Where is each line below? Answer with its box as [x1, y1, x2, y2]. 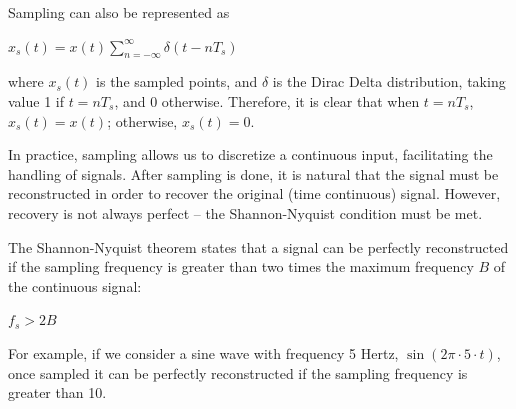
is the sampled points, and [96, 71, 258, 92]
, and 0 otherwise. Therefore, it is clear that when [114, 90, 420, 111]
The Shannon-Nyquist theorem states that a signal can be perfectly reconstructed [8, 236, 509, 257]
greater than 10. [8, 382, 107, 403]
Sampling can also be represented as [8, 2, 230, 22]
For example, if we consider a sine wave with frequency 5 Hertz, [8, 342, 399, 363]
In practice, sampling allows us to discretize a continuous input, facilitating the [8, 144, 493, 165]
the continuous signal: [8, 275, 142, 296]
